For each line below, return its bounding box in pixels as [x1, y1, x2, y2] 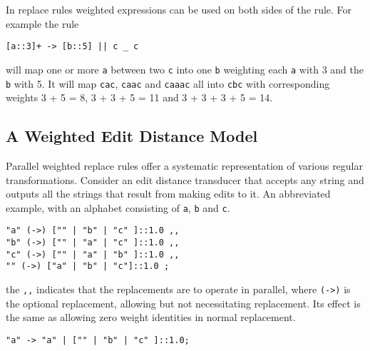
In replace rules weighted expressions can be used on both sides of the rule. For [6, 2, 352, 16]
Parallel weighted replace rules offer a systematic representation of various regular [6, 158, 364, 173]
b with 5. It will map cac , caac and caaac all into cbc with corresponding [6, 76, 330, 91]
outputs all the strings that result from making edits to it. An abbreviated [6, 186, 331, 201]
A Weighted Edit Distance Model [6, 125, 258, 147]
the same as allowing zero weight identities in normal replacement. [6, 310, 296, 325]
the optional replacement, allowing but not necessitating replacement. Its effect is [6, 295, 361, 310]
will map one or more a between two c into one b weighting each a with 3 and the [6, 61, 364, 76]
